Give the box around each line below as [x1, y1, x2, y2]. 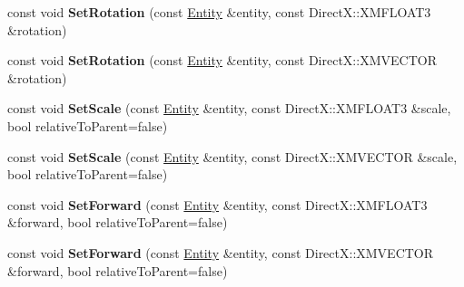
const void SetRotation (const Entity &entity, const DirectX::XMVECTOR [7, 51, 437, 70]
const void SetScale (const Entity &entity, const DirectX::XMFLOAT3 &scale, [7, 99, 451, 118]
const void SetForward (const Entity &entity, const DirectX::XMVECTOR [7, 243, 434, 262]
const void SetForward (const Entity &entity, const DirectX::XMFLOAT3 [7, 195, 428, 214]
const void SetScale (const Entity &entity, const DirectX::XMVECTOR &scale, [7, 147, 458, 166]
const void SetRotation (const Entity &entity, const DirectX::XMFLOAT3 [7, 3, 431, 21]
